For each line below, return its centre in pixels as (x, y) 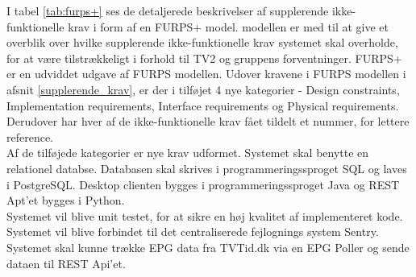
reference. (30, 136)
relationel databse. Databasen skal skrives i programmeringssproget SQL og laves (207, 168)
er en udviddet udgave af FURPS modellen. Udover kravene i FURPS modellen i (206, 74)
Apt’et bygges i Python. (66, 200)
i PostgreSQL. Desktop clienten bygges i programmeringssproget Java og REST (203, 184)
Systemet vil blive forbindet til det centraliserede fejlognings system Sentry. (193, 232)
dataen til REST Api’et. (66, 263)
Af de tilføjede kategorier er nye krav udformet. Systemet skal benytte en (188, 153)
